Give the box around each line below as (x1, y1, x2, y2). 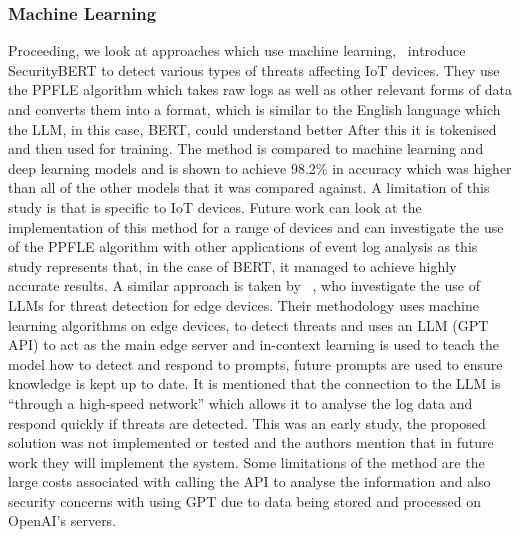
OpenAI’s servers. (8, 510, 117, 531)
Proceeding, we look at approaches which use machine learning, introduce (8, 40, 466, 61)
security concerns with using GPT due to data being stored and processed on (8, 490, 482, 511)
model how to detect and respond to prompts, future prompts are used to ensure (8, 353, 503, 374)
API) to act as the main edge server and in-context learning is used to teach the (8, 334, 499, 355)
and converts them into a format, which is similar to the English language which (8, 99, 501, 119)
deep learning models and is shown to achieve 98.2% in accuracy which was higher (8, 157, 512, 178)
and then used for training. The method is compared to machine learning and (8, 138, 484, 159)
